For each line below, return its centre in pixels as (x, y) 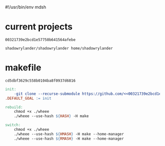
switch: (13, 125)
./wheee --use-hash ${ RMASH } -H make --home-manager (69, 139)
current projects (39, 27)
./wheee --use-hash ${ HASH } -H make (52, 116)
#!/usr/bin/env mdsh (26, 7)
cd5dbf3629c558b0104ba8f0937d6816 (41, 81)
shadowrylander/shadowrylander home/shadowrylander (59, 48)
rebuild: (14, 107)
